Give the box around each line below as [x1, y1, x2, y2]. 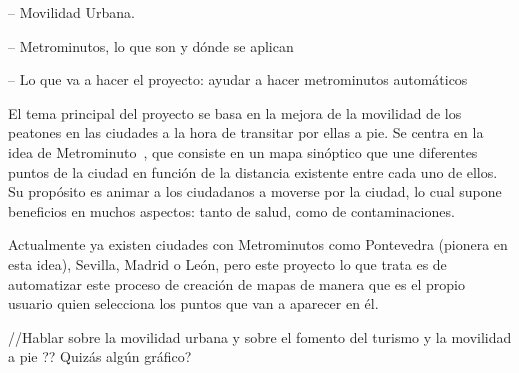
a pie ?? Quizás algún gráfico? [8, 346, 192, 367]
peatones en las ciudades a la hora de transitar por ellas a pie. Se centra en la [8, 122, 484, 143]
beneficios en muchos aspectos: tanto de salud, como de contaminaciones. [8, 200, 455, 221]
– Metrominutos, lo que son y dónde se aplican [8, 35, 294, 56]
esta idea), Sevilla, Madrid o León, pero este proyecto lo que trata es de [8, 253, 447, 274]
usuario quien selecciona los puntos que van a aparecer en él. [8, 293, 379, 314]
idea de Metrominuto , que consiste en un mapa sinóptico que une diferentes [8, 141, 478, 162]
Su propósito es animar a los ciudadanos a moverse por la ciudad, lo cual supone [8, 181, 502, 202]
